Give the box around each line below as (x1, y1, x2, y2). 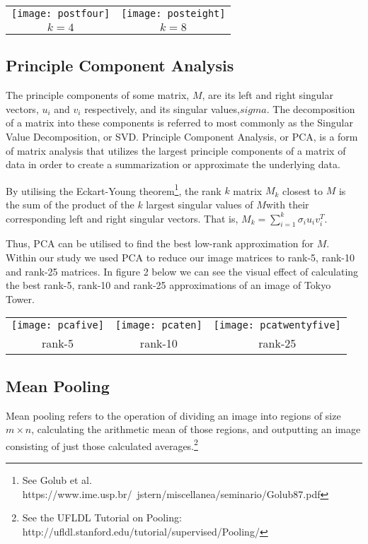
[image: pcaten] (115, 319, 202, 331)
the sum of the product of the (6, 197, 134, 212)
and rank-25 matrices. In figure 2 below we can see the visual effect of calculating (6, 264, 359, 278)
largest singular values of (146, 197, 253, 212)
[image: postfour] (11, 8, 110, 19)
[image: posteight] (121, 8, 226, 19)
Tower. (6, 291, 35, 306)
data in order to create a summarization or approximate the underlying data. (6, 157, 340, 172)
